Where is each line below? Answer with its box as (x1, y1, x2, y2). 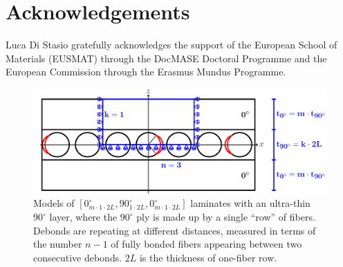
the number (33, 237, 82, 251)
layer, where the (49, 210, 118, 224)
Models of (33, 196, 75, 210)
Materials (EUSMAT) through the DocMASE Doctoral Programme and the (6, 50, 327, 65)
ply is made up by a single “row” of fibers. (136, 210, 315, 224)
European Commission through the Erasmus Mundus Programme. (6, 64, 286, 79)
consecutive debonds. (33, 250, 122, 264)
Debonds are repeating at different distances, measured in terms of (33, 223, 316, 237)
